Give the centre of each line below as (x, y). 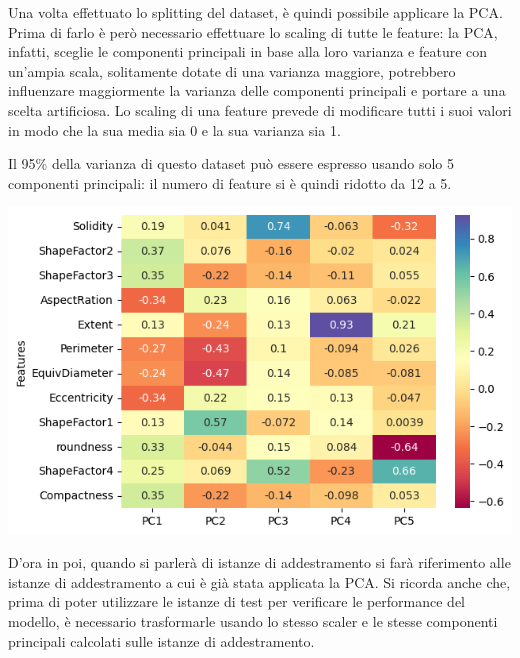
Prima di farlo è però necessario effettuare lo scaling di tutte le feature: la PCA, (253, 31)
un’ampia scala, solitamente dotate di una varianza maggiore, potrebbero (232, 70)
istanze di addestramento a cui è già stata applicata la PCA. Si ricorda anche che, (259, 581)
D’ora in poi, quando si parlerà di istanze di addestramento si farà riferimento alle (259, 562)
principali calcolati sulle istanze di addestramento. (161, 640)
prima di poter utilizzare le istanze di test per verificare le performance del (237, 601)
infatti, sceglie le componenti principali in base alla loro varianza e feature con (248, 51)
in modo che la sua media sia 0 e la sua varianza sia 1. (174, 129)
